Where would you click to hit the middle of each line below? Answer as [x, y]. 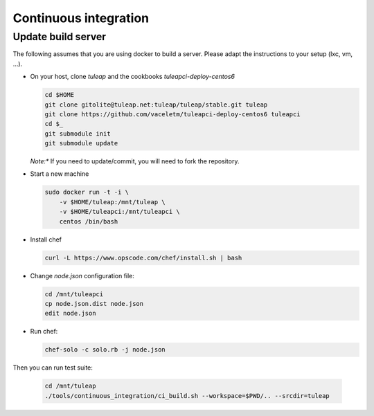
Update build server [60, 37]
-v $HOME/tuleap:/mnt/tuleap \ [112, 202]
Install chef [46, 239]
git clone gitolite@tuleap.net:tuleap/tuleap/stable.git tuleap [156, 105]
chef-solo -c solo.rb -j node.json [105, 350]
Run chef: [44, 332]
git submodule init [78, 134]
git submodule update [81, 143]
